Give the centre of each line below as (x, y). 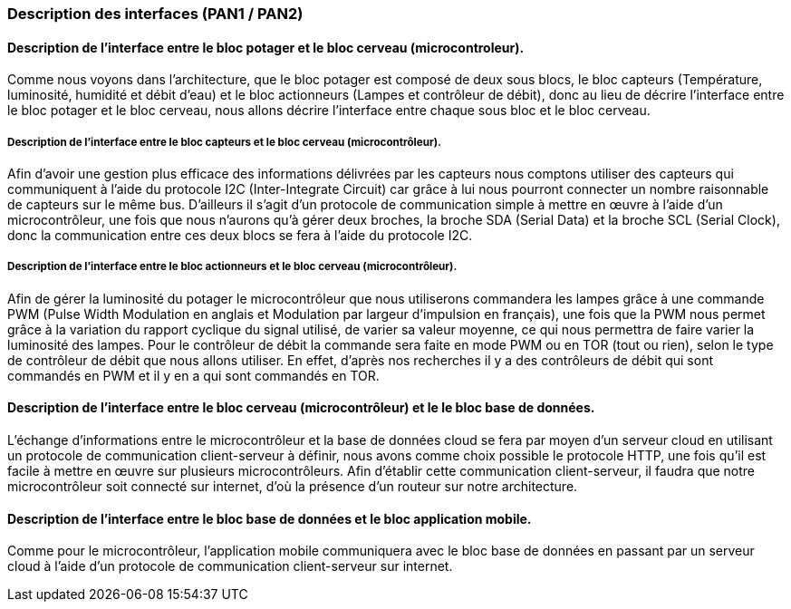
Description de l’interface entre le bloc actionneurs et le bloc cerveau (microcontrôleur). (232, 267)
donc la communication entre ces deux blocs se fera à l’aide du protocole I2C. (240, 235)
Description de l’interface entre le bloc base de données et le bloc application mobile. (270, 518)
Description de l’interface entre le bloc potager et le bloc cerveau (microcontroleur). (266, 47)
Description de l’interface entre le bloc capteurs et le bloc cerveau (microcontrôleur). (224, 142)
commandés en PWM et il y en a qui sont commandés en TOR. (193, 375)
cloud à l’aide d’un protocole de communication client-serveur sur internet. (230, 566)
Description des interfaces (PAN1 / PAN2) (155, 14)
